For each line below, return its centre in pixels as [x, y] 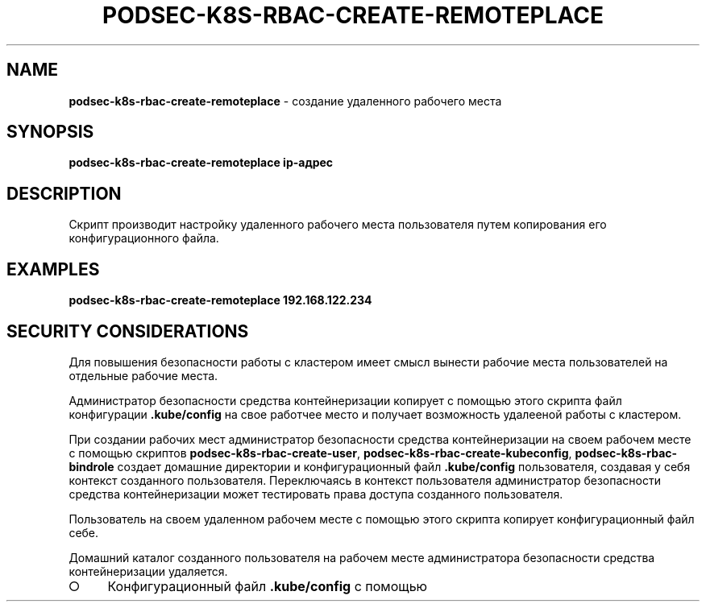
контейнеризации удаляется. [148, 571]
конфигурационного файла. [144, 238]
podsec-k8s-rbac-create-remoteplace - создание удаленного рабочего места [285, 101]
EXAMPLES [53, 269]
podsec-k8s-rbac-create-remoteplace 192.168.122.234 [220, 300]
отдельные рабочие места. [143, 375]
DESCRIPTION [64, 193]
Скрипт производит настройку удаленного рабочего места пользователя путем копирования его [338, 225]
